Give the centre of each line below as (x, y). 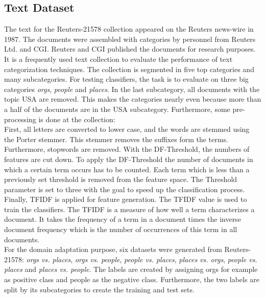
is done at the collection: (77, 119)
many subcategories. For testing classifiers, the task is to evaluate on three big (126, 79)
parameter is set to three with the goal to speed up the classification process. (125, 189)
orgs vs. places (49, 259)
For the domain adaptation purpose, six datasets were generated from (113, 249)
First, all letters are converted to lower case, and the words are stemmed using (127, 129)
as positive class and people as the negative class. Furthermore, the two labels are (132, 279)
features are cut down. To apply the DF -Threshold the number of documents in (129, 159)
